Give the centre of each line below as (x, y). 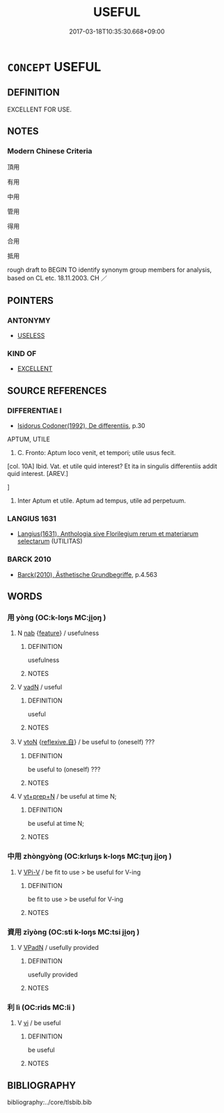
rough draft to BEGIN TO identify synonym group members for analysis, (110, 270)
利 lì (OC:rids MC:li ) (41, 1007)
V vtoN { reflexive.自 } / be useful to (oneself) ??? (86, 742)
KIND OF (22, 354)
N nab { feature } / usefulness (58, 633)
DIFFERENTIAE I (34, 410)
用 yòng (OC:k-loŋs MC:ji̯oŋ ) (57, 617)
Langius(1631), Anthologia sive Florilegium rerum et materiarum (108, 534)
